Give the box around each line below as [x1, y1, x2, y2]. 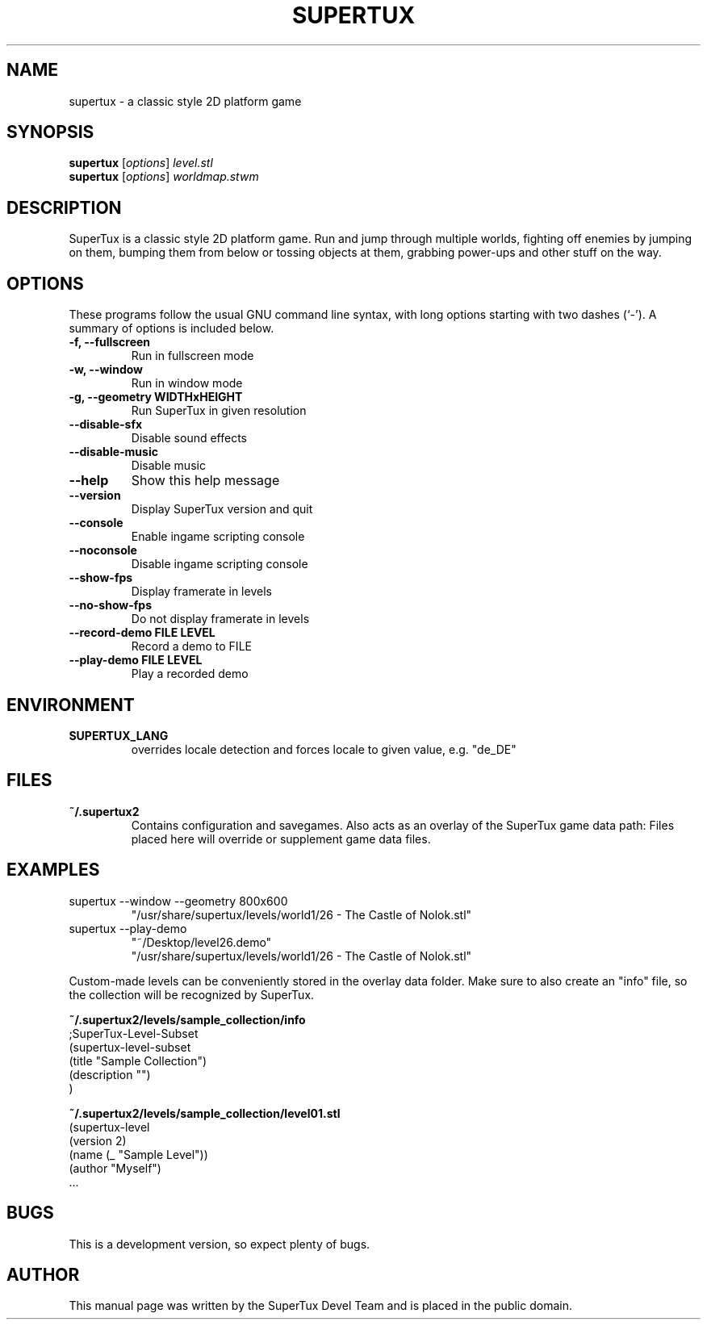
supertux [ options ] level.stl [69, 156, 213, 170]
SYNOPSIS [6, 122, 94, 143]
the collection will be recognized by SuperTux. [69, 987, 315, 1002]
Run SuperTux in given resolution [131, 404, 307, 418]
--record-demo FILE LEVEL [69, 625, 215, 640]
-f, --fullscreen [69, 335, 151, 349]
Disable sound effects [131, 431, 248, 445]
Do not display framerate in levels [131, 612, 310, 626]
